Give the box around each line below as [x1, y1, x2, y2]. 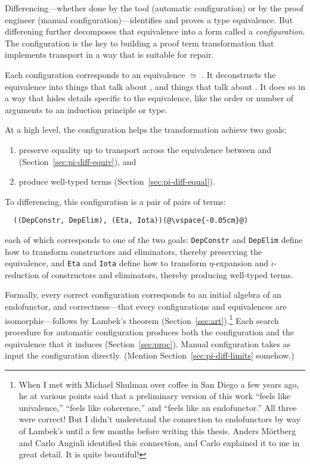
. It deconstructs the [201, 68, 276, 80]
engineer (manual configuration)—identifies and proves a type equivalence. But [5, 13, 293, 26]
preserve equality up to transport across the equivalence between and [18, 143, 272, 155]
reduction [5, 268, 39, 281]
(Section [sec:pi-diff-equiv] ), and [18, 155, 137, 167]
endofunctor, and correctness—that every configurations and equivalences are [5, 300, 287, 313]
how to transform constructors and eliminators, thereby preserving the [5, 245, 262, 257]
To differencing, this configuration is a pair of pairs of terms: [5, 195, 226, 207]
